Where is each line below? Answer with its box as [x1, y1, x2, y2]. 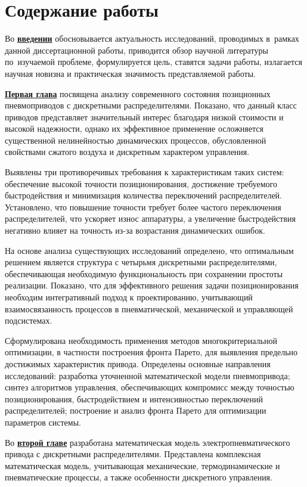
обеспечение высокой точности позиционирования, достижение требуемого [5, 177, 277, 190]
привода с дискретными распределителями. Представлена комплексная [5, 448, 261, 460]
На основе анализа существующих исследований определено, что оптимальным [5, 244, 294, 256]
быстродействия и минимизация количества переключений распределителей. [5, 189, 282, 201]
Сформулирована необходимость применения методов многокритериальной [5, 334, 277, 346]
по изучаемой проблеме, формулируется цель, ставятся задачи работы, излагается [5, 55, 302, 68]
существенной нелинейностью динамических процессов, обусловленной [5, 134, 266, 146]
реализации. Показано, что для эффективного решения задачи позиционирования [5, 279, 299, 291]
